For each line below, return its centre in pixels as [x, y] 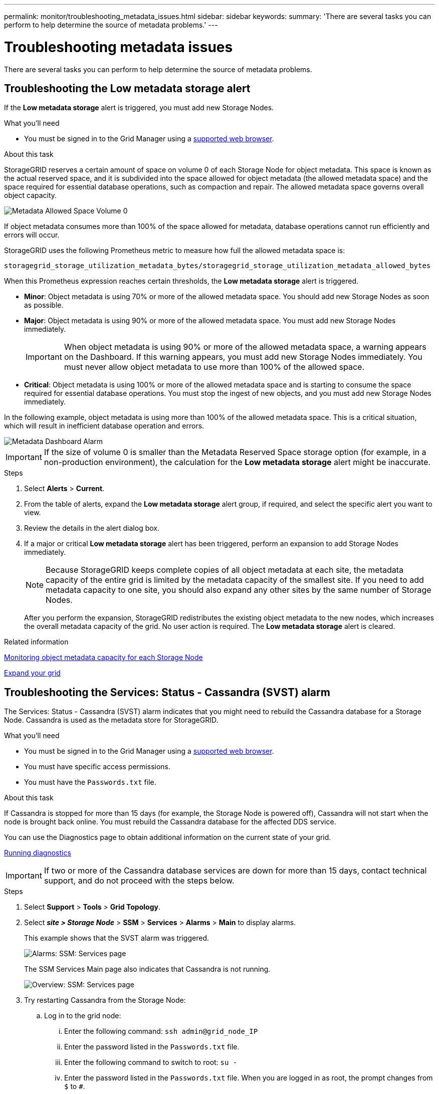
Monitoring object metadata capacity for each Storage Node [103, 658]
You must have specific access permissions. [97, 767]
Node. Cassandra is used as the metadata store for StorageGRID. [111, 720]
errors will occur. [32, 235]
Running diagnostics [38, 853]
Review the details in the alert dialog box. [92, 528]
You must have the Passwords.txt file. [90, 782]
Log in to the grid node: [83, 1016]
